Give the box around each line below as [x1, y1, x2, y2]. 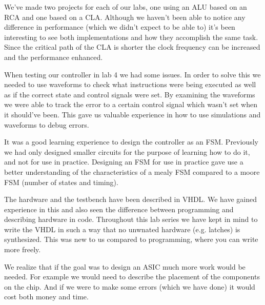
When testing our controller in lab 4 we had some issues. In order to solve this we [4, 69, 261, 79]
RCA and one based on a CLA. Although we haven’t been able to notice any [4, 11, 246, 22]
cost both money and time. [4, 291, 89, 302]
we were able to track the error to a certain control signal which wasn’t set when [4, 99, 257, 110]
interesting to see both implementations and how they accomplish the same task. [4, 31, 258, 42]
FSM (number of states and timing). [4, 176, 118, 187]
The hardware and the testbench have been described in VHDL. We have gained [4, 194, 257, 205]
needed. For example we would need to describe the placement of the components [4, 271, 260, 282]
